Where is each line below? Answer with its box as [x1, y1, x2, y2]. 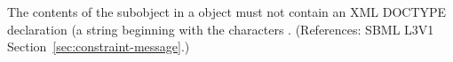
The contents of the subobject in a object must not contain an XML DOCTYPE [7, 3, 447, 20]
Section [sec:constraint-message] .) [7, 37, 190, 56]
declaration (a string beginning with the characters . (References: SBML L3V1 [7, 19, 434, 38]
